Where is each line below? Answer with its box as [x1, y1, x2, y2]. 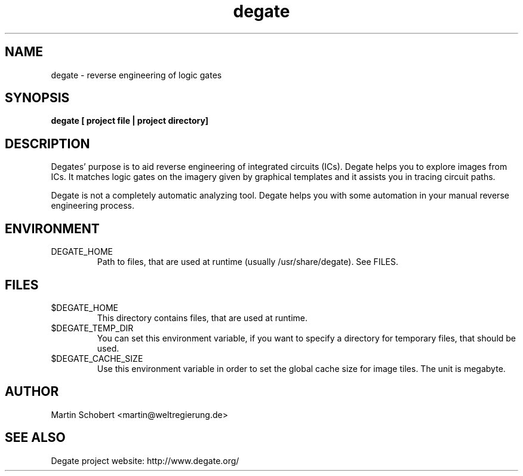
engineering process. [51, 200, 134, 211]
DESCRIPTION [5, 136, 90, 151]
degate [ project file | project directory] [51, 115, 209, 126]
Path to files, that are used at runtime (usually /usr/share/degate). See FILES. [97, 257, 398, 267]
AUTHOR [5, 384, 59, 399]
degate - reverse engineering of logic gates [51, 69, 222, 80]
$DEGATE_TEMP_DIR [51, 322, 134, 333]
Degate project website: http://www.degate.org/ [51, 455, 239, 466]
